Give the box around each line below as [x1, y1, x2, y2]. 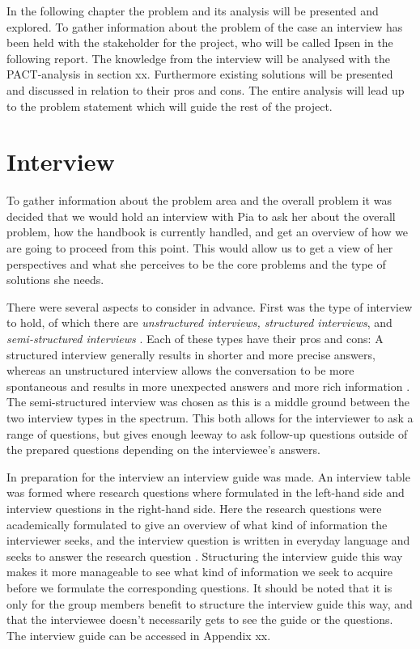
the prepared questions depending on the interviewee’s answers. [6, 441, 320, 458]
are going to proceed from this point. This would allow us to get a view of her [6, 240, 393, 257]
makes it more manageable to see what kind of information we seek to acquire [6, 563, 393, 580]
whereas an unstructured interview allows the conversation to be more [6, 362, 354, 379]
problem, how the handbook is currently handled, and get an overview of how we [6, 223, 409, 240]
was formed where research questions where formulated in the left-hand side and [6, 484, 405, 501]
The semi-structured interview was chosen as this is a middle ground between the [6, 393, 410, 410]
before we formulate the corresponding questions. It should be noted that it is [6, 579, 392, 596]
